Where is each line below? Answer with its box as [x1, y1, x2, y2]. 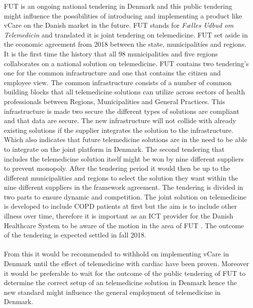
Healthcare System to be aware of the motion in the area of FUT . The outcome [4, 220, 244, 230]
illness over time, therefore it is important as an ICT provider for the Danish [4, 211, 234, 221]
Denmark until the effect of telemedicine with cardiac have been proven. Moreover [4, 258, 249, 269]
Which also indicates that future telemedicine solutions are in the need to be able [4, 134, 247, 145]
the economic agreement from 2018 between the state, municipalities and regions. [4, 39, 247, 49]
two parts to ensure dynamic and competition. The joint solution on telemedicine [4, 191, 247, 201]
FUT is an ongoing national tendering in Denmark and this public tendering [4, 1, 233, 11]
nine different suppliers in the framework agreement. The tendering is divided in [4, 182, 243, 192]
